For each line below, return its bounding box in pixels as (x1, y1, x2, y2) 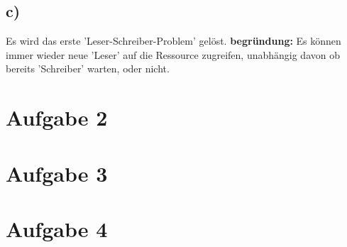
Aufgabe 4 (6, 214, 108, 243)
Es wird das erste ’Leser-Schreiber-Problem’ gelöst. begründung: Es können (6, 33, 341, 48)
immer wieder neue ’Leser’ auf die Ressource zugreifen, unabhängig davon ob (6, 47, 340, 62)
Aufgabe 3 (6, 158, 108, 187)
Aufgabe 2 (6, 103, 108, 132)
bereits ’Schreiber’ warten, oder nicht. (6, 61, 170, 76)
